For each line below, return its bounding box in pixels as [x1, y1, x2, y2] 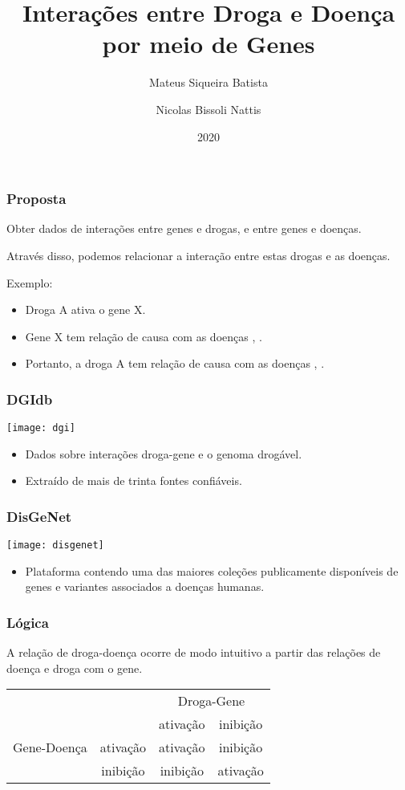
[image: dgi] [6, 422, 75, 434]
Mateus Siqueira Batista [149, 74, 268, 91]
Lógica [6, 613, 49, 632]
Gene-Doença [13, 738, 87, 757]
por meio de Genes [102, 27, 315, 60]
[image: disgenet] [6, 540, 104, 552]
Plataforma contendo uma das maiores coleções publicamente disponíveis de [25, 562, 399, 579]
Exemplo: [6, 274, 53, 291]
